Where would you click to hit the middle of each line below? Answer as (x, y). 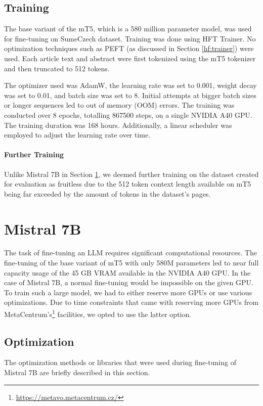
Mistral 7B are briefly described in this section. (77, 372)
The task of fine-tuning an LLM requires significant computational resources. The (130, 253)
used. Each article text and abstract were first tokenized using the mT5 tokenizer (130, 58)
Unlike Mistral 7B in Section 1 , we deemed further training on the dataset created (131, 174)
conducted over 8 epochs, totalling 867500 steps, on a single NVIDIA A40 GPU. (128, 115)
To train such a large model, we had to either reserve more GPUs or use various (128, 292)
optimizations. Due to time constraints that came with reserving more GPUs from (131, 302)
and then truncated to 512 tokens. (57, 68)
